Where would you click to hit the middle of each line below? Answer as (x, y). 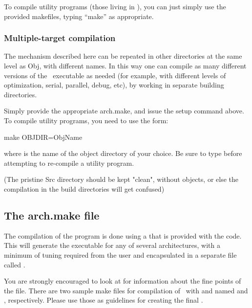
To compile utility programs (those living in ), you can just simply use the (115, 6)
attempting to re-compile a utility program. (69, 163)
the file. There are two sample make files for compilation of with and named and (126, 290)
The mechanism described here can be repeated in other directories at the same (123, 56)
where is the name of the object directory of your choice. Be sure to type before (123, 153)
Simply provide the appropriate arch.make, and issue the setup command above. (124, 111)
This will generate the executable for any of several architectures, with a (112, 245)
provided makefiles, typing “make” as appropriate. (79, 16)
